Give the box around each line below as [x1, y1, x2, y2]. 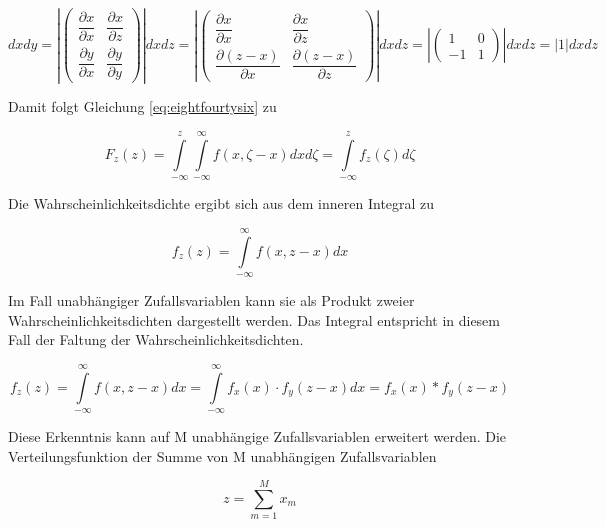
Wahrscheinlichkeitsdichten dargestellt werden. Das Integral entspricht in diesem [8, 309, 500, 330]
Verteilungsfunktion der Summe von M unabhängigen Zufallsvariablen [8, 445, 437, 466]
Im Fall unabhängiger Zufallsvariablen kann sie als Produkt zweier [8, 289, 415, 310]
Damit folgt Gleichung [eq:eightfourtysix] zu [8, 96, 277, 117]
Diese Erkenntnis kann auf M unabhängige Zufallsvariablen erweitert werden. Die [8, 425, 507, 446]
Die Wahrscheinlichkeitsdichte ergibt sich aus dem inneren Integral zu [8, 193, 435, 214]
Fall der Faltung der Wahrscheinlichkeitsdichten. [8, 329, 304, 350]
